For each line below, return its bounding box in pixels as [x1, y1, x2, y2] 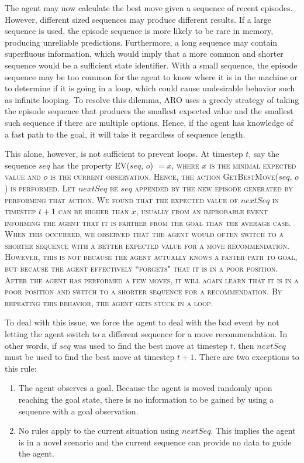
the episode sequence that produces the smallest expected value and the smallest [5, 105, 293, 117]
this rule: [5, 362, 37, 374]
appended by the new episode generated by [134, 181, 293, 194]
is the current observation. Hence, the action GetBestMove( [50, 170, 279, 183]
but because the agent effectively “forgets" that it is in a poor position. [5, 262, 278, 275]
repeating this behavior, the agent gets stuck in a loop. [5, 296, 213, 308]
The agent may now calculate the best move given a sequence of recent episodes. [5, 2, 293, 13]
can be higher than [58, 205, 129, 217]
